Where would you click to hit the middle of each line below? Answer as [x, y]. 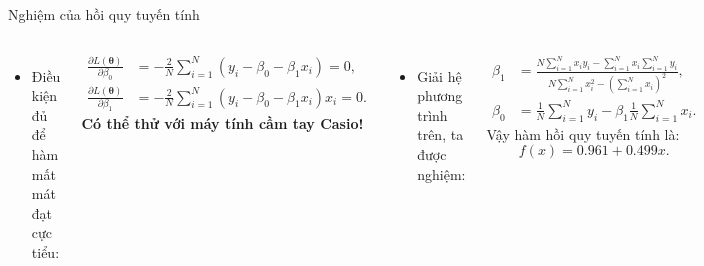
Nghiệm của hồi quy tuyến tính [104, 14]
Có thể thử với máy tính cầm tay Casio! [222, 122]
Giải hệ [439, 75]
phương [440, 95]
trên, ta [440, 134]
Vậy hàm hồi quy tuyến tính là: [583, 133]
